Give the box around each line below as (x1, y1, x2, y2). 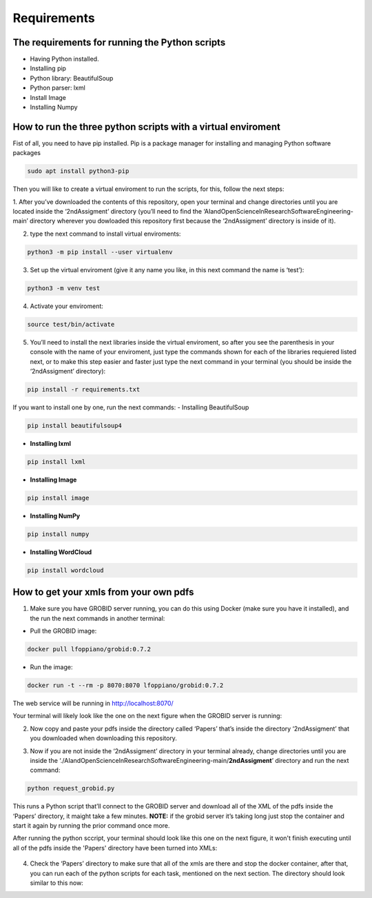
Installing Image (30, 476, 77, 484)
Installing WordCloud (30, 548, 92, 556)
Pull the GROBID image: (30, 627, 97, 635)
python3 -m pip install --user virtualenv (27, 248, 173, 256)
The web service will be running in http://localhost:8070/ (12, 699, 174, 707)
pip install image (27, 493, 90, 502)
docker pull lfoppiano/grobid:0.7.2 (27, 645, 152, 653)
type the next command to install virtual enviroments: (30, 229, 181, 238)
